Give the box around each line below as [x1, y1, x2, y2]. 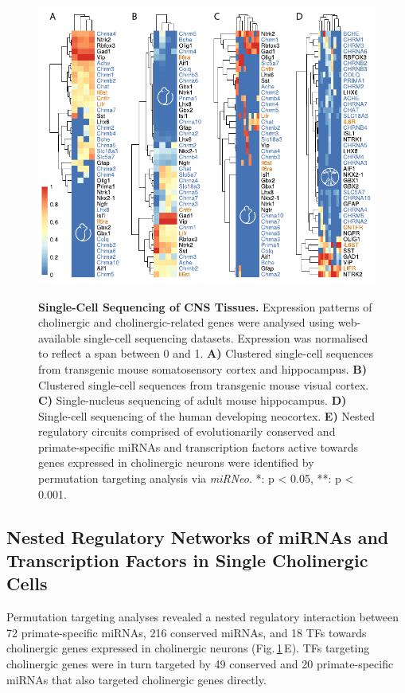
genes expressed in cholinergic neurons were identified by [38, 454, 314, 471]
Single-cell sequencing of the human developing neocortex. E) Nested [38, 407, 376, 424]
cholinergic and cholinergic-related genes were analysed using [38, 314, 335, 331]
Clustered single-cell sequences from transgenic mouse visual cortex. [38, 376, 369, 393]
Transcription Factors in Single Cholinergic [6, 548, 368, 573]
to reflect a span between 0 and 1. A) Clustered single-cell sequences [38, 345, 373, 362]
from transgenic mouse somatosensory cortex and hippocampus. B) [38, 360, 368, 377]
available [38, 329, 80, 346]
